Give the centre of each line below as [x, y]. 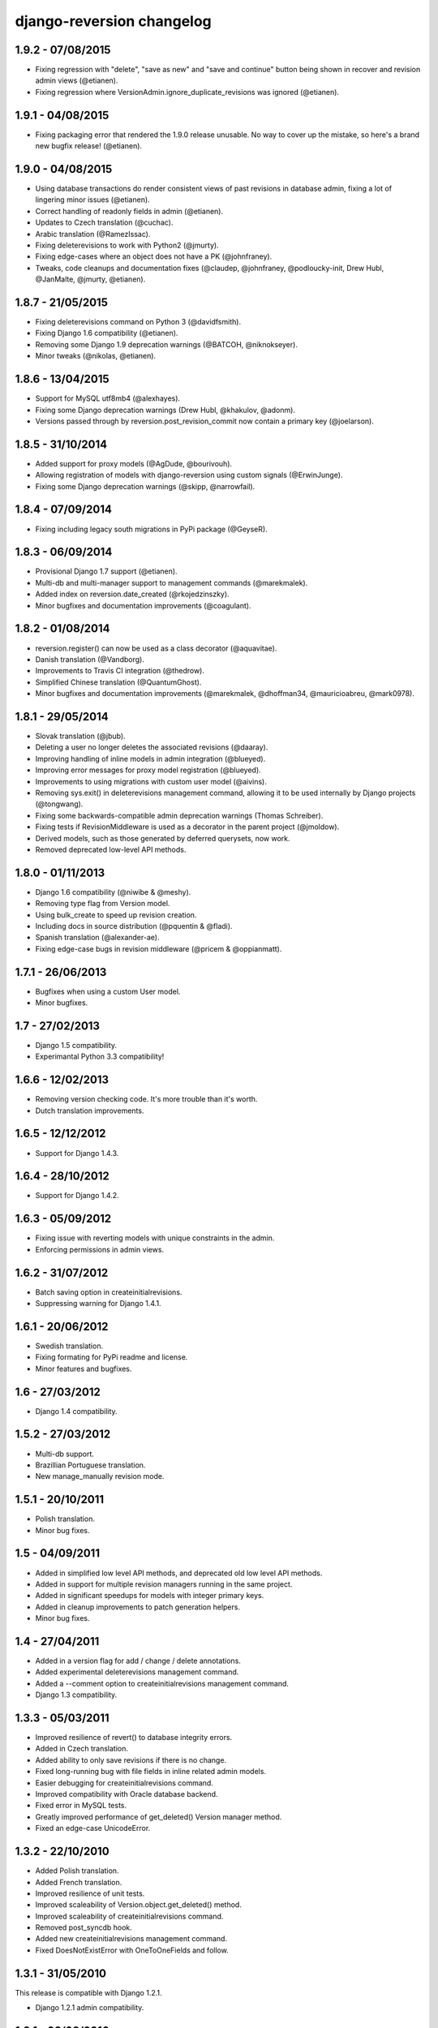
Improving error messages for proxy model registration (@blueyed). [148, 770]
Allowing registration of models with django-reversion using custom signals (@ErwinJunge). [189, 475]
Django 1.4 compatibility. [76, 1411]
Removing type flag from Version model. [103, 904]
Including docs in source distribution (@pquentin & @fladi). [134, 926]
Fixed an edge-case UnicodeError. [93, 1828]
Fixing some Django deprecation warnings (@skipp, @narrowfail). [145, 486]
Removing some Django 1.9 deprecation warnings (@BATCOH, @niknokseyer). [166, 344]
